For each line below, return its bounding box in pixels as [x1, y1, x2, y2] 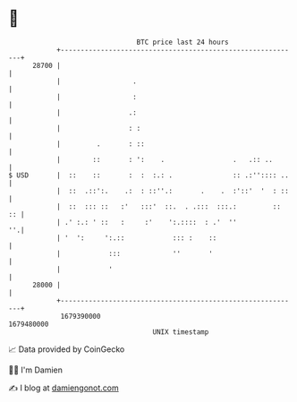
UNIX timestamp [152, 327, 209, 337]
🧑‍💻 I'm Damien [8, 364, 64, 375]
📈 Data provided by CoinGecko [8, 344, 125, 355]
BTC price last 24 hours [136, 38, 229, 47]
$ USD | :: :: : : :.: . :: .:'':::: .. [8, 170, 290, 180]
